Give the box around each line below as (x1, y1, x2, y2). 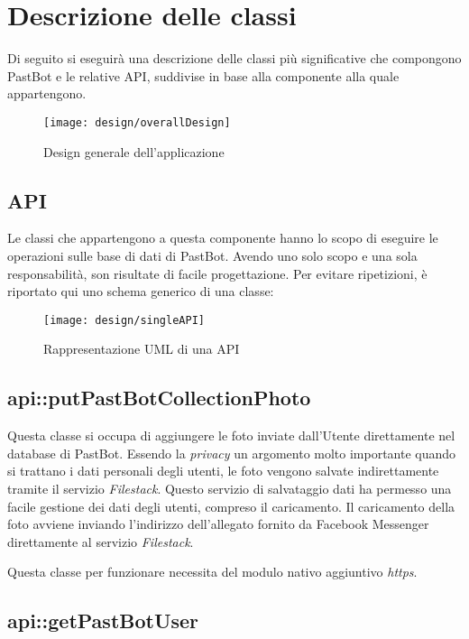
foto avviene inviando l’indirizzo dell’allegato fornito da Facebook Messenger (7, 514, 429, 533)
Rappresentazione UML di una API (43, 339, 240, 358)
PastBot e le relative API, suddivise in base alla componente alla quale (7, 66, 400, 85)
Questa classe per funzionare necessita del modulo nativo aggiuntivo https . (7, 562, 418, 581)
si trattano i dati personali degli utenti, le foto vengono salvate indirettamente (7, 461, 439, 480)
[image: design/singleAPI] (43, 313, 205, 327)
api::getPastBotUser (7, 607, 199, 634)
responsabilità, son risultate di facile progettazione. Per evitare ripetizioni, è (7, 264, 428, 282)
